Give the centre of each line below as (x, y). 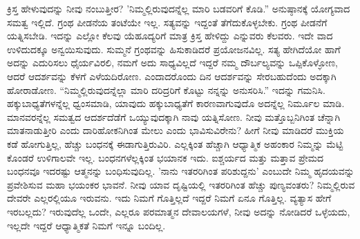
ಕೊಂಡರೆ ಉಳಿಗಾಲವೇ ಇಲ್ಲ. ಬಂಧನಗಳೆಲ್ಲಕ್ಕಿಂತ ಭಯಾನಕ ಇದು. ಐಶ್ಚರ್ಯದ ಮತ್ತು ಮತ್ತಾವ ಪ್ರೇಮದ (165, 157)
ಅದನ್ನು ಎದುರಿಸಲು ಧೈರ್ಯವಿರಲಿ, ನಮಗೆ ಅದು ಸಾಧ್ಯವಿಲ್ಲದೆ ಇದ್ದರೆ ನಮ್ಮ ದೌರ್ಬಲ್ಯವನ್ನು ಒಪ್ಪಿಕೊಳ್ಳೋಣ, (172, 63)
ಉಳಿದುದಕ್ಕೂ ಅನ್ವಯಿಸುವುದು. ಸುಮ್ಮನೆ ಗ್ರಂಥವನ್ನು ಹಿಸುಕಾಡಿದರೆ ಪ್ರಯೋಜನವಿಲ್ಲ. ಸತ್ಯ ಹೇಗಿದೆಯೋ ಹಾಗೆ (174, 49)
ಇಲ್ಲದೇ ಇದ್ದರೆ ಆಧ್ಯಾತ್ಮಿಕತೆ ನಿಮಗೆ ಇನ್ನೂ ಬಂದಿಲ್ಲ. (86, 225)
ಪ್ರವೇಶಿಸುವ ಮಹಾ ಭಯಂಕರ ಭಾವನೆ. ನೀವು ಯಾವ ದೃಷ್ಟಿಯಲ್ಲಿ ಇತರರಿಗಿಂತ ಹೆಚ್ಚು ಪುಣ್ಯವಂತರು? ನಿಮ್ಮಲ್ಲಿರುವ (181, 184)
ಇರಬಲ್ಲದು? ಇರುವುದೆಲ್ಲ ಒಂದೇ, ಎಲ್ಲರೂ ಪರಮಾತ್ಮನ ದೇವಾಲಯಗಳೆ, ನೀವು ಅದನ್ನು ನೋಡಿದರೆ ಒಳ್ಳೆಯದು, (179, 211)
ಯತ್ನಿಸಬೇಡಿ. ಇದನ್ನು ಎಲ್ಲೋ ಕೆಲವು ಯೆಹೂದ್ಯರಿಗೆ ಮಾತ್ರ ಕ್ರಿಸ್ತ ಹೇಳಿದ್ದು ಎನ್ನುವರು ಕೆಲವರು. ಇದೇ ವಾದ (170, 36)
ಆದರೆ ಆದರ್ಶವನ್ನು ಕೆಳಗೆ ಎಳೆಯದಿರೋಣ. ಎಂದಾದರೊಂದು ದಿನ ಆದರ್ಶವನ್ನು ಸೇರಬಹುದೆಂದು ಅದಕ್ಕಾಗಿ (172, 76)
